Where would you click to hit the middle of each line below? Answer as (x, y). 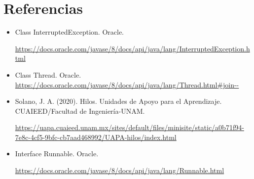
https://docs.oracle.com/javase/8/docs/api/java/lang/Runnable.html (120, 170)
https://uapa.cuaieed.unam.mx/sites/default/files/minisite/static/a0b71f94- (129, 127)
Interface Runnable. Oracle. (57, 154)
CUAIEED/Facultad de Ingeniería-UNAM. (80, 111)
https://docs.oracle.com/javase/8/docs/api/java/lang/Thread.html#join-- (127, 84)
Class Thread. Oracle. (48, 74)
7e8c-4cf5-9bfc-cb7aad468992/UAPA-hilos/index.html (96, 137)
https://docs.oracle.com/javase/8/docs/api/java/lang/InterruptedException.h (132, 48)
